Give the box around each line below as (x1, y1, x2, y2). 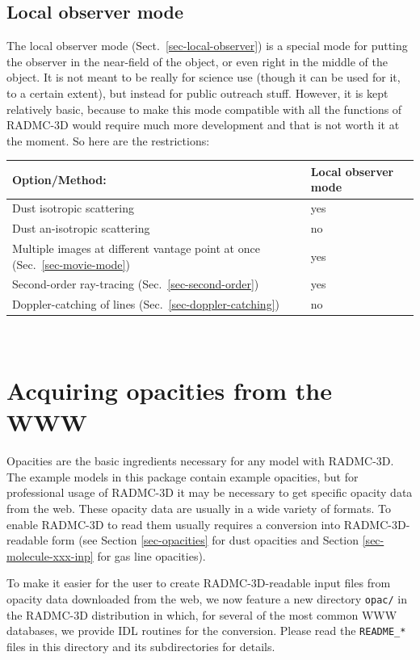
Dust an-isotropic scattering (12, 220, 150, 237)
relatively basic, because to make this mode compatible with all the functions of (6, 100, 402, 117)
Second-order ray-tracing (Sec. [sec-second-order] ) (12, 275, 259, 292)
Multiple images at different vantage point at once (12, 239, 260, 256)
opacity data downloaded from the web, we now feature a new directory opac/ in (6, 591, 407, 607)
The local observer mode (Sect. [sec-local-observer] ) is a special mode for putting (6, 37, 408, 54)
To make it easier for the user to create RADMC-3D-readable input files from (6, 574, 391, 591)
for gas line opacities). (97, 547, 206, 564)
